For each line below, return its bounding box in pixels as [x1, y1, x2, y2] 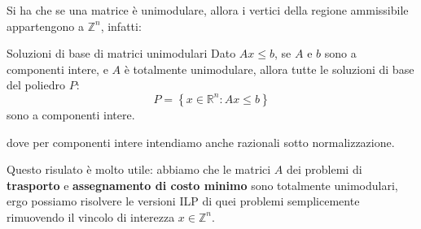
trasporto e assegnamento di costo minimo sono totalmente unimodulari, [7, 176, 398, 193]
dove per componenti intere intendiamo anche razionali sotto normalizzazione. [7, 133, 395, 150]
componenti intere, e [7, 60, 108, 77]
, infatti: [100, 17, 142, 34]
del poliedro [7, 76, 66, 93]
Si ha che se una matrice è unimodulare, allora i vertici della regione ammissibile [7, 2, 409, 18]
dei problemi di [286, 161, 362, 178]
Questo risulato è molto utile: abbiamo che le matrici [7, 161, 271, 178]
